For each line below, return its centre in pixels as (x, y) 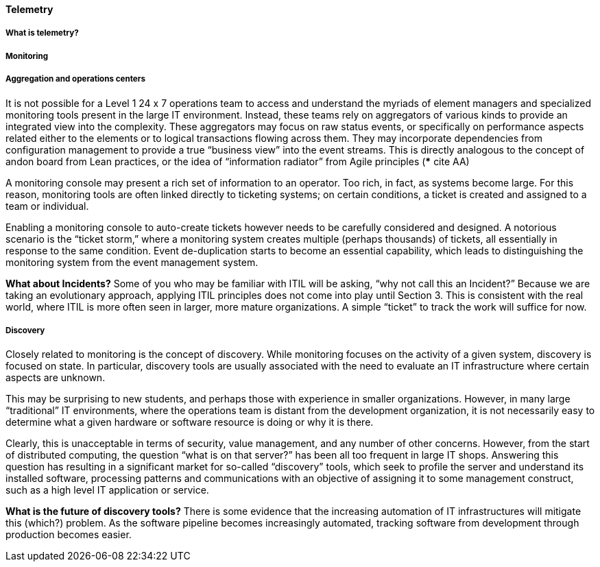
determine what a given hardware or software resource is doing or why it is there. (190, 422)
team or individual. (47, 206)
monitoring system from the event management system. (132, 262)
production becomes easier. (69, 535)
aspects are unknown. (56, 378)
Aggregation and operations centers (75, 79)
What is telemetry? (42, 33)
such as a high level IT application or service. (107, 490)
